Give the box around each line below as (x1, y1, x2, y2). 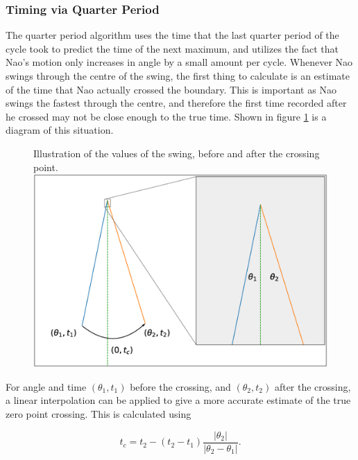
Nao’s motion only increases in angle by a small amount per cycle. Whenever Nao (6, 55, 353, 69)
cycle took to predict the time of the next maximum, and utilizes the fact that (6, 41, 339, 55)
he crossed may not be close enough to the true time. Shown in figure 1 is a (6, 109, 327, 123)
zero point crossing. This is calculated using (6, 407, 191, 421)
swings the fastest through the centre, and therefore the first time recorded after (6, 96, 347, 110)
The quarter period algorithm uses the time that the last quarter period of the (6, 28, 339, 42)
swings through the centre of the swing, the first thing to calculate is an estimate (6, 69, 350, 82)
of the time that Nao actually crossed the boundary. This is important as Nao (6, 82, 336, 96)
